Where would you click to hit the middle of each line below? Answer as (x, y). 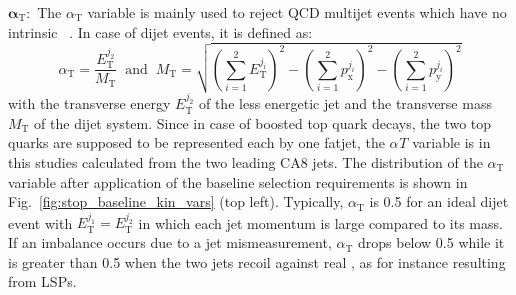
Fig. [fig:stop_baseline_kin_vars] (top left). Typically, (176, 201)
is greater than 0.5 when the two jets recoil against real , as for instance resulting (257, 261)
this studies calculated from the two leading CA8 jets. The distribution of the (245, 161)
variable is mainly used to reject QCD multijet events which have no (297, 12)
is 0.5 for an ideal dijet (439, 201)
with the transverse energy (89, 103)
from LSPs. (42, 281)
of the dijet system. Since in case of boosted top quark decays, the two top (263, 122)
